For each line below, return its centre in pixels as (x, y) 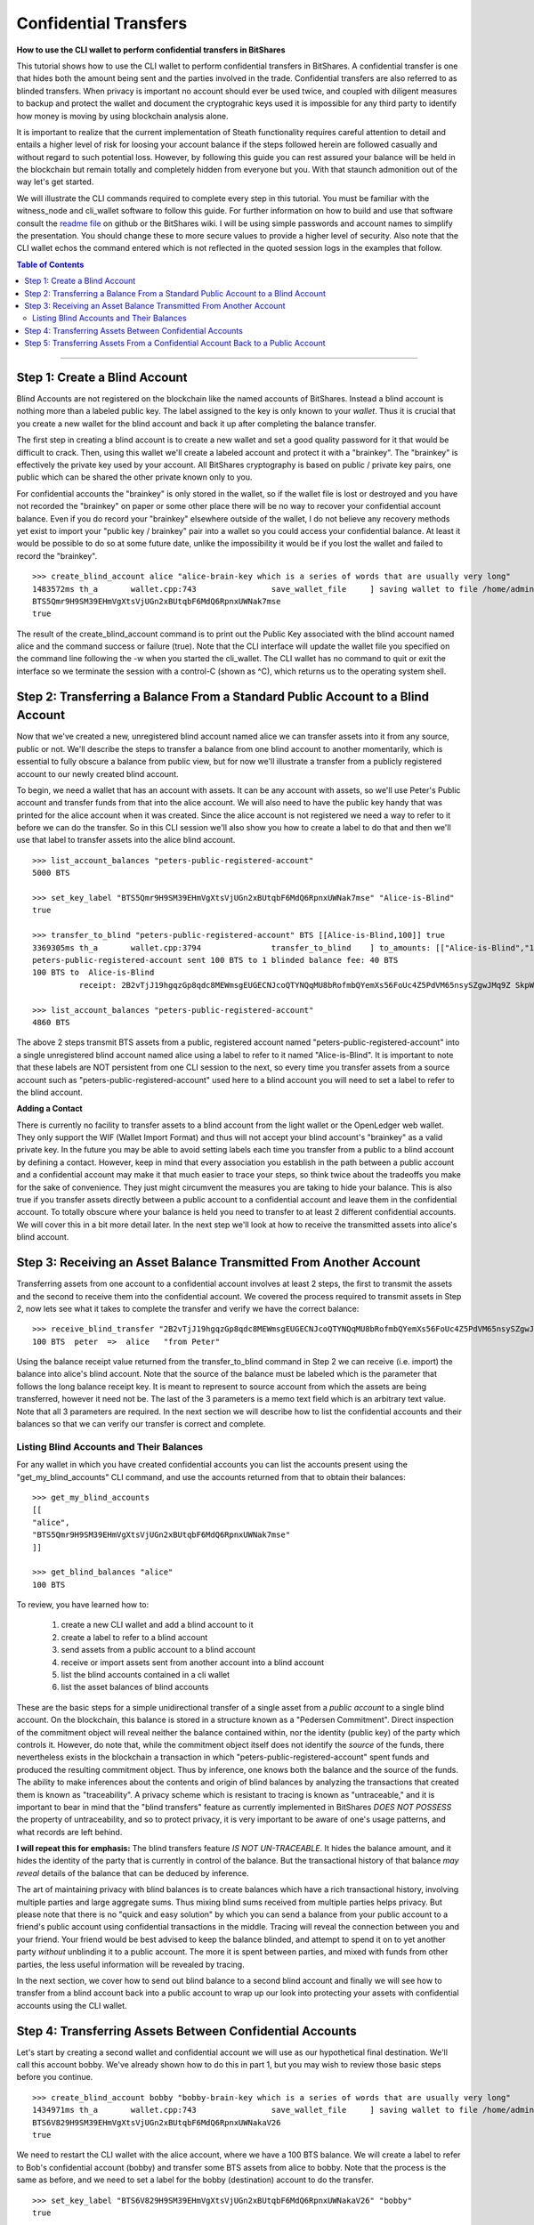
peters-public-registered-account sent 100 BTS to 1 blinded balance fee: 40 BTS (215, 960)
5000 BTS (51, 873)
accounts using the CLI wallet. (72, 2005)
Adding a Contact (50, 1109)
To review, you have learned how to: (83, 1605)
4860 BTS (51, 1022)
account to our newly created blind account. (97, 773)
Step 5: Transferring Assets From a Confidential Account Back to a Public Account (175, 344)
